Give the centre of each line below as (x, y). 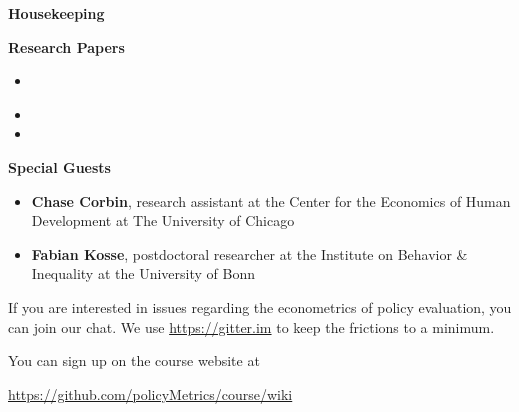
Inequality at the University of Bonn (143, 273)
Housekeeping (56, 13)
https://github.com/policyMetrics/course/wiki (150, 393)
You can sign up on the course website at (134, 360)
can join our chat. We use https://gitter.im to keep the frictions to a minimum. (251, 326)
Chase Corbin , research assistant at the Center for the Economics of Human (271, 200)
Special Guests (59, 166)
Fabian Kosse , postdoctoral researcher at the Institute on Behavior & (249, 253)
